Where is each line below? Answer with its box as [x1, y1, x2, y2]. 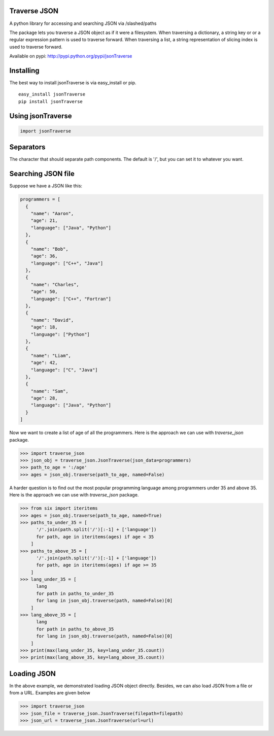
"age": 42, [30, 360, 58, 365]
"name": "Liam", [30, 353, 71, 358]
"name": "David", [30, 317, 74, 323]
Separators [9, 143, 46, 152]
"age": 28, [30, 395, 58, 401]
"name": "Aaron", [30, 211, 74, 216]
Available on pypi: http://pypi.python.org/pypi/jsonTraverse [9, 53, 132, 59]
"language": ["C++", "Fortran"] [30, 296, 112, 302]
